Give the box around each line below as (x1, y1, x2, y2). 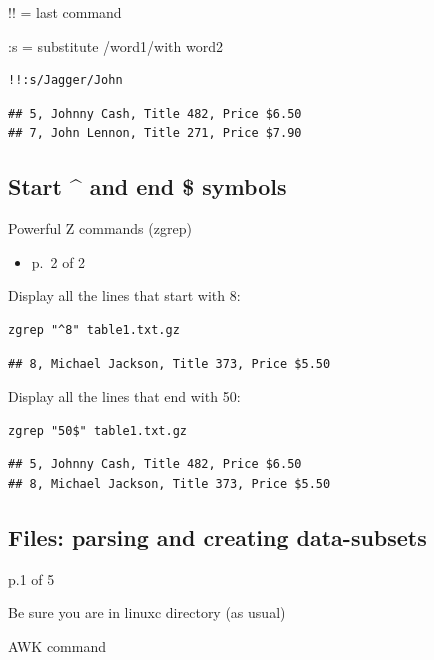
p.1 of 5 (8, 568, 55, 589)
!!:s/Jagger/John (8, 73, 123, 88)
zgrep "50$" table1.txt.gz (8, 423, 187, 438)
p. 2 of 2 (31, 251, 86, 272)
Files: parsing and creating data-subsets (8, 521, 427, 552)
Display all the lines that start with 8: (8, 285, 241, 306)
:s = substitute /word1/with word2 (8, 35, 223, 56)
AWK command (8, 635, 106, 656)
